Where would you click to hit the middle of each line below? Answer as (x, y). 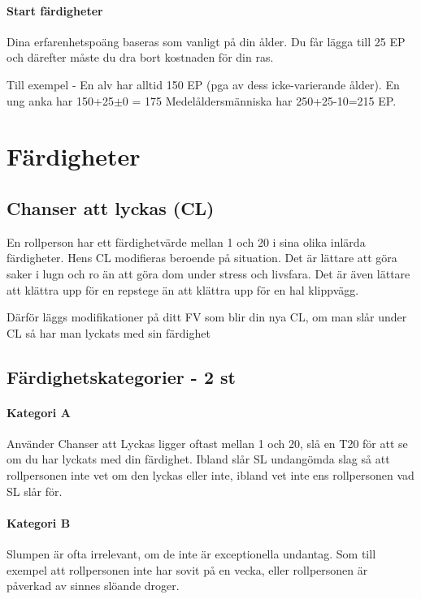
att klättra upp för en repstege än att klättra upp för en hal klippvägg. (183, 289)
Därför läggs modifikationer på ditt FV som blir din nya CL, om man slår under (207, 317)
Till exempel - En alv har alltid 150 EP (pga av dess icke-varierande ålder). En (203, 84)
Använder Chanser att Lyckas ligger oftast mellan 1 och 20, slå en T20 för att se (207, 443)
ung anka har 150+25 (60, 100)
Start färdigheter (55, 10)
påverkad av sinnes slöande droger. (93, 586)
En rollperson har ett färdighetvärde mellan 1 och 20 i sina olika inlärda (186, 241)
